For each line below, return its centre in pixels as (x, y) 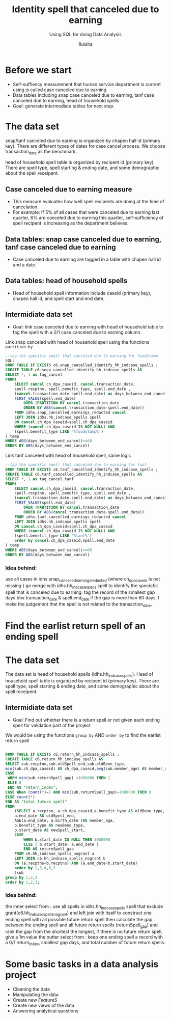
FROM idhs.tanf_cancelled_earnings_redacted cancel (70, 517)
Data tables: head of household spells (66, 281)
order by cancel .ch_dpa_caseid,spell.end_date (65, 541)
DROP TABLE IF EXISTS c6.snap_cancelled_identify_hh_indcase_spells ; (82, 365)
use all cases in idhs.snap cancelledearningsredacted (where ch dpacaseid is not (83, 579)
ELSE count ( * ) (20, 797)
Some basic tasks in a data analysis (82, 964)
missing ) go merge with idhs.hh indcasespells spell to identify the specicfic (82, 586)
